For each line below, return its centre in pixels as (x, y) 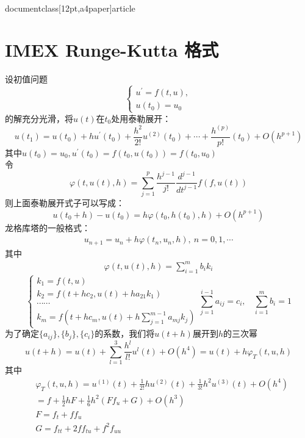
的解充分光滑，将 (39, 118)
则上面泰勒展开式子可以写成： (65, 203)
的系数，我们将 (125, 333)
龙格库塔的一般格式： (48, 227)
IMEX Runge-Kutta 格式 (112, 50)
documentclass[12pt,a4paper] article (70, 8)
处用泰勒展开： (141, 118)
